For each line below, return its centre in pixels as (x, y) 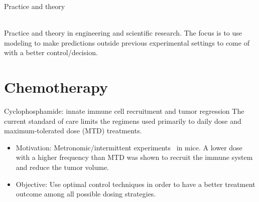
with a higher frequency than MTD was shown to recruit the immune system (134, 157)
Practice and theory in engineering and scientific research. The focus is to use (123, 33)
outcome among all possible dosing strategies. (86, 194)
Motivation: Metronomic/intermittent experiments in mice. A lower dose (129, 147)
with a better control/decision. (51, 52)
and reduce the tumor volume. (62, 167)
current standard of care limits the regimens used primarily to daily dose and (123, 121)
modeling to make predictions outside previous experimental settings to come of (127, 42)
